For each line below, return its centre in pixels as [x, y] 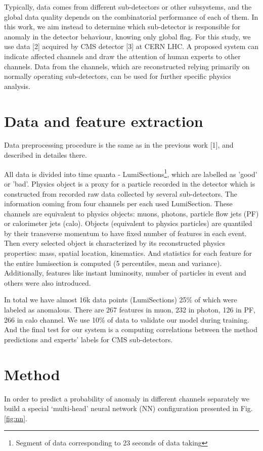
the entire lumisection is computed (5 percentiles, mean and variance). [113, 263]
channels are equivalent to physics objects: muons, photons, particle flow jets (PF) [131, 213]
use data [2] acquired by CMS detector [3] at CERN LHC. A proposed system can [131, 46]
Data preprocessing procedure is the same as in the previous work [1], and [119, 145]
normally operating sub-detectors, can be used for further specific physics [118, 76]
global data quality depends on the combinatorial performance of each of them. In [131, 16]
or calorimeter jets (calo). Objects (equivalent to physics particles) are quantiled [128, 223]
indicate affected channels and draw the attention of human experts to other [122, 56]
